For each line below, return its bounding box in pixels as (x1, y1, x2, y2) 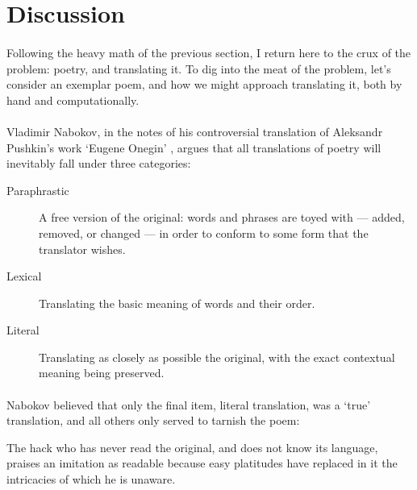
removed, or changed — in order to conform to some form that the (39, 224, 369, 241)
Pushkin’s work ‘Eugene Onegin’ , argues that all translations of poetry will (6, 139, 382, 156)
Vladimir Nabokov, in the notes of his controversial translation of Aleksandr (6, 122, 383, 139)
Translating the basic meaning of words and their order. (39, 294, 315, 311)
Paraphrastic (6, 181, 69, 198)
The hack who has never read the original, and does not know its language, (6, 438, 378, 455)
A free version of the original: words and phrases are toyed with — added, (39, 209, 405, 226)
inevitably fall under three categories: (6, 155, 191, 172)
